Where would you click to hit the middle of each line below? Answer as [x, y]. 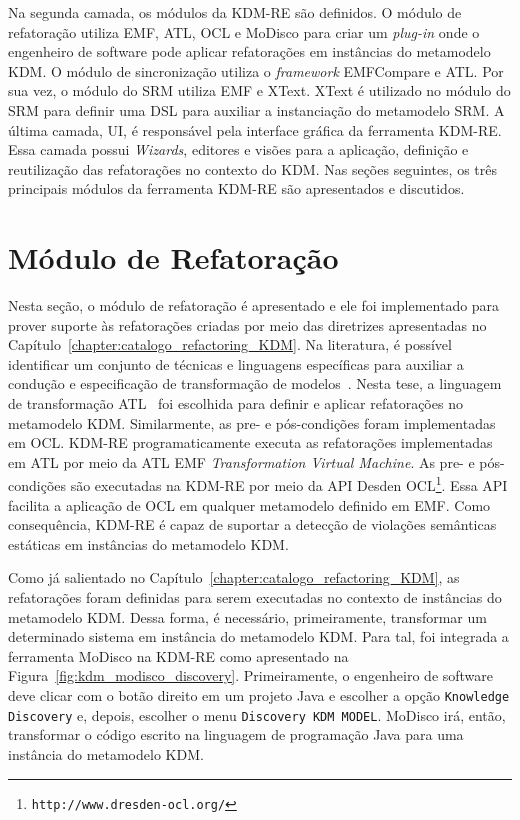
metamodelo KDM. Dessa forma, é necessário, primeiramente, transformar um [247, 616]
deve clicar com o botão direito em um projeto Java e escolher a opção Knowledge [259, 695]
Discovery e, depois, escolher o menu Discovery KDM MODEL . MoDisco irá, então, [257, 714]
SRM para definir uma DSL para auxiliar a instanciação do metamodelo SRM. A [256, 109]
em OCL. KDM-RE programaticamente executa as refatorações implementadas [250, 442]
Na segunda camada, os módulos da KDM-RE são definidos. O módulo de [235, 12]
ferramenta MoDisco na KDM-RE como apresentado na [178, 655]
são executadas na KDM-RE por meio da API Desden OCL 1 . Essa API [289, 484]
